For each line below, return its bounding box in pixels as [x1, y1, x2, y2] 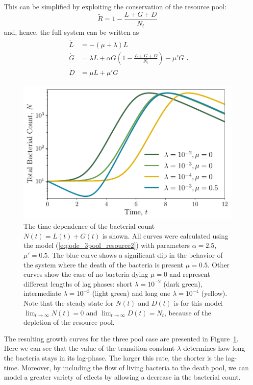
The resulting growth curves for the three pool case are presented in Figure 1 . [4, 333, 239, 343]
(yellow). [201, 288, 228, 298]
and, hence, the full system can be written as [4, 27, 139, 37]
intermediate [24, 288, 61, 298]
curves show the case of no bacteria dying [24, 269, 149, 279]
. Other [207, 259, 229, 269]
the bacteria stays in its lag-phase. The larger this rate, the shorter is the [4, 352, 224, 362]
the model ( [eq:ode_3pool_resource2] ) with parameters [24, 240, 190, 250]
